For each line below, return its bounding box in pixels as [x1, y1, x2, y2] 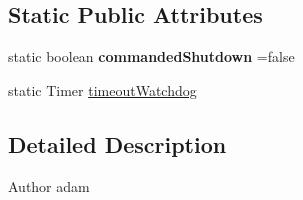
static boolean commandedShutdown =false [8, 46, 295, 67]
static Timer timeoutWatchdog [8, 79, 197, 100]
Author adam [8, 175, 90, 196]
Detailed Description [8, 128, 227, 159]
